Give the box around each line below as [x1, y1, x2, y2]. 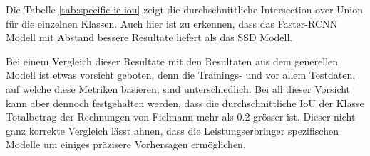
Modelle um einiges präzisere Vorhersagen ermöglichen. [6, 137, 246, 152]
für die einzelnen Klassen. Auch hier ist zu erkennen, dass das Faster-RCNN [6, 16, 337, 30]
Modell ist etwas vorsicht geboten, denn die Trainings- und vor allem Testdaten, [6, 67, 356, 82]
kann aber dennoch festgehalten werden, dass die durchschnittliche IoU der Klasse [6, 95, 364, 110]
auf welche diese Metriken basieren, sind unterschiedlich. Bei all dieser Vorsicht [6, 81, 351, 96]
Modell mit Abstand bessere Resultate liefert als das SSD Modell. [6, 30, 293, 45]
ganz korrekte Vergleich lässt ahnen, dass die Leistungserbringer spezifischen [6, 123, 339, 138]
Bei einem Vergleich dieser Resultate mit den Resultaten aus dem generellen [6, 53, 339, 68]
